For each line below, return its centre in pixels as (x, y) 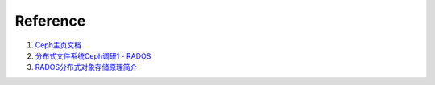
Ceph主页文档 (58, 45)
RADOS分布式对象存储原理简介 (86, 67)
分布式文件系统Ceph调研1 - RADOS (93, 55)
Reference (50, 21)
